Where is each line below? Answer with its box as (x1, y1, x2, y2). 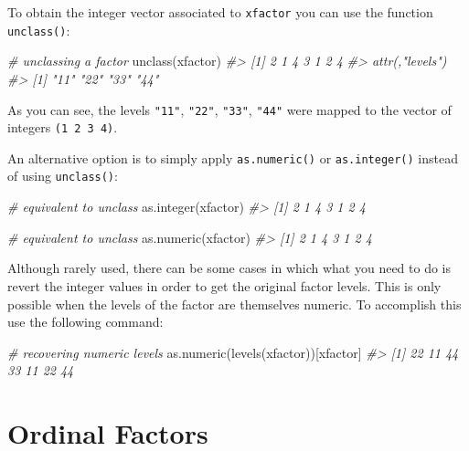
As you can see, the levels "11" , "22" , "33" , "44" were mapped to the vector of (7, 100, 452, 119)
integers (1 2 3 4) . (7, 118, 118, 137)
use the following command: (7, 312, 164, 331)
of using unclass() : (7, 166, 118, 185)
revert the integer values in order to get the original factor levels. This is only (7, 276, 442, 295)
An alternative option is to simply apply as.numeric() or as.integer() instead (7, 148, 458, 167)
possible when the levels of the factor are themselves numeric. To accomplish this (7, 294, 462, 313)
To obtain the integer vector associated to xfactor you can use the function (7, 3, 433, 21)
